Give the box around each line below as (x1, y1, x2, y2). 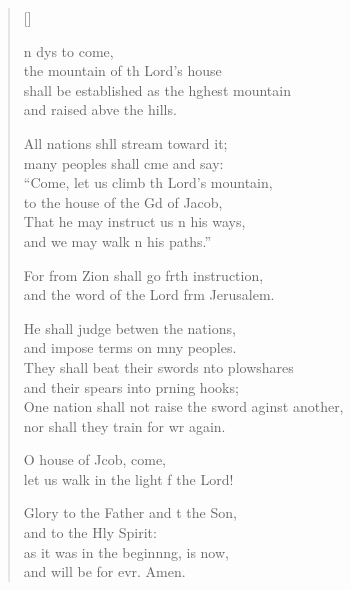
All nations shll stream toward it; (23, 132, 228, 153)
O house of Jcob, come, (23, 449, 166, 470)
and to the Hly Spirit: (23, 522, 157, 543)
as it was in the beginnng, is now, (23, 541, 229, 562)
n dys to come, (23, 40, 114, 61)
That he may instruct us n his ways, (23, 211, 246, 232)
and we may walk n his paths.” (23, 230, 211, 251)
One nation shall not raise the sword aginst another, (23, 396, 344, 417)
